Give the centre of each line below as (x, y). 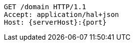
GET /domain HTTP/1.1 (45, 7)
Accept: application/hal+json (62, 15)
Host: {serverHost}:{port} (55, 22)
